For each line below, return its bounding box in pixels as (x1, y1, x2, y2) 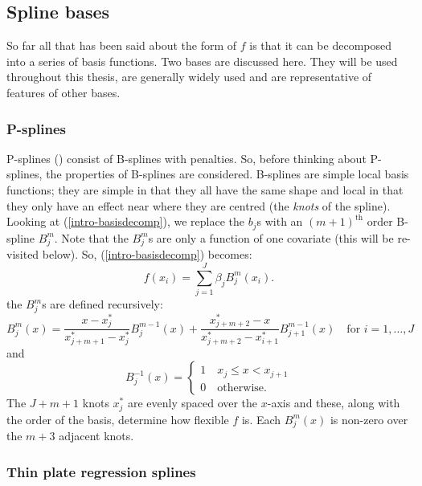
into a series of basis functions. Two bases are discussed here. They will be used (6, 52, 398, 69)
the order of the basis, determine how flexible (6, 410, 229, 427)
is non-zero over (330, 410, 408, 427)
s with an (256, 213, 303, 230)
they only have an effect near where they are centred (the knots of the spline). (6, 197, 391, 214)
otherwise (217, 382, 264, 394)
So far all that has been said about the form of (6, 37, 237, 54)
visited (6, 246, 39, 263)
